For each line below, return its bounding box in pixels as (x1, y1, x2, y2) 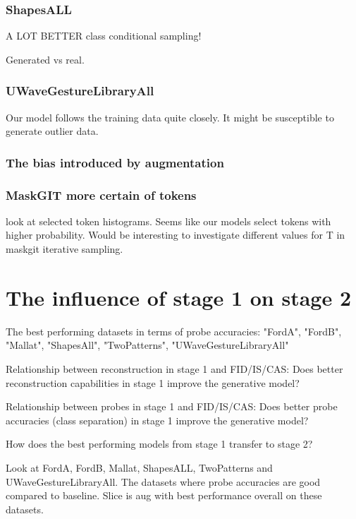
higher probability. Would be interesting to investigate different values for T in (6, 227, 345, 242)
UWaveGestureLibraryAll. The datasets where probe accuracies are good (6, 474, 321, 489)
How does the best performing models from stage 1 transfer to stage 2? (6, 436, 313, 451)
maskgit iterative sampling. (6, 241, 123, 256)
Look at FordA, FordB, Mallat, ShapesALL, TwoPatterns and (6, 460, 273, 475)
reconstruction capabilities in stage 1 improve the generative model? (6, 375, 300, 390)
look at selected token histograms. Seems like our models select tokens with (6, 213, 331, 228)
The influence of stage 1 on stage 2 (6, 282, 352, 311)
